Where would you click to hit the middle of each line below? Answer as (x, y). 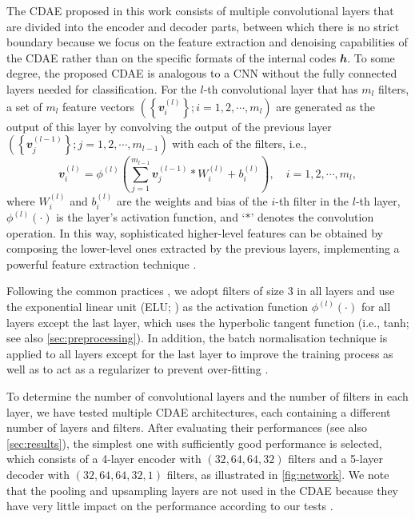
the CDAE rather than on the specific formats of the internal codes (172, 57)
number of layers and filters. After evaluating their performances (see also (187, 427)
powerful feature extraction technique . (102, 263)
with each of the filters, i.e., (239, 144)
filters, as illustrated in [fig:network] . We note (278, 475)
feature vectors (99, 106)
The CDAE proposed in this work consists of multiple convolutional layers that (200, 10)
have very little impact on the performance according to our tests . (170, 506)
